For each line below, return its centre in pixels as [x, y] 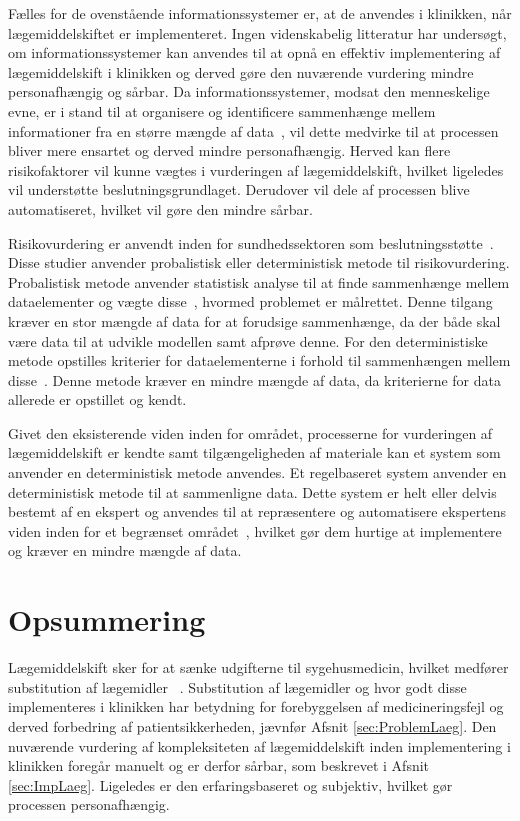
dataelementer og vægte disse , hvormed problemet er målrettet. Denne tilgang [250, 301]
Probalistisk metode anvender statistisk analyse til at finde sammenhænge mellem [259, 281]
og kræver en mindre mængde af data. [125, 550]
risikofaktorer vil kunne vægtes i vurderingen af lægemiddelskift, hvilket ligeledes [256, 169]
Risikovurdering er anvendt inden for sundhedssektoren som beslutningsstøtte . [251, 242]
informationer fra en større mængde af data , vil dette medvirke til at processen [253, 130]
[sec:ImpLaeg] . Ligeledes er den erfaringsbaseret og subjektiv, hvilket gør [230, 784]
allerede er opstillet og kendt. [97, 399]
